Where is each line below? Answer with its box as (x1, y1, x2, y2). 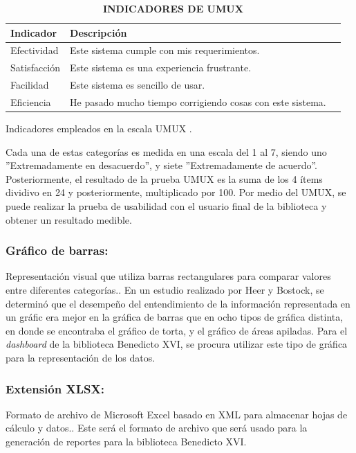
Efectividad (10, 43, 59, 57)
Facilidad (10, 78, 49, 92)
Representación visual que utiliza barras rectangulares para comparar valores (6, 269, 331, 283)
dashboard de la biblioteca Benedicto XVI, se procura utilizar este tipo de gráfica (6, 337, 348, 351)
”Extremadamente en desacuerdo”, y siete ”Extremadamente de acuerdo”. (6, 158, 317, 172)
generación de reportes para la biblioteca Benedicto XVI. (6, 434, 247, 448)
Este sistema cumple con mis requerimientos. (70, 43, 260, 57)
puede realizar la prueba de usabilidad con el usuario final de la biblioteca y (6, 199, 327, 213)
